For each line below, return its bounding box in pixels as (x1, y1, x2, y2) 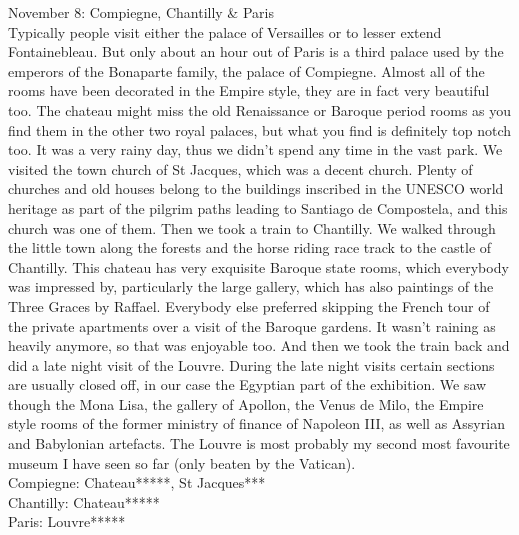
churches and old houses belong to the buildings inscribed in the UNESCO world (8, 178, 504, 199)
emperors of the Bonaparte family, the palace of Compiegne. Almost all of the (8, 60, 485, 81)
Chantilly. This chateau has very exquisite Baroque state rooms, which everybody (8, 256, 509, 277)
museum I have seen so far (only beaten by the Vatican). (8, 452, 356, 473)
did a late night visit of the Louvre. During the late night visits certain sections (8, 354, 495, 375)
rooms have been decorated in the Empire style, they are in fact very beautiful (8, 80, 490, 101)
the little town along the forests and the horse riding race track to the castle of (8, 237, 492, 258)
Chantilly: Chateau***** (8, 491, 160, 512)
